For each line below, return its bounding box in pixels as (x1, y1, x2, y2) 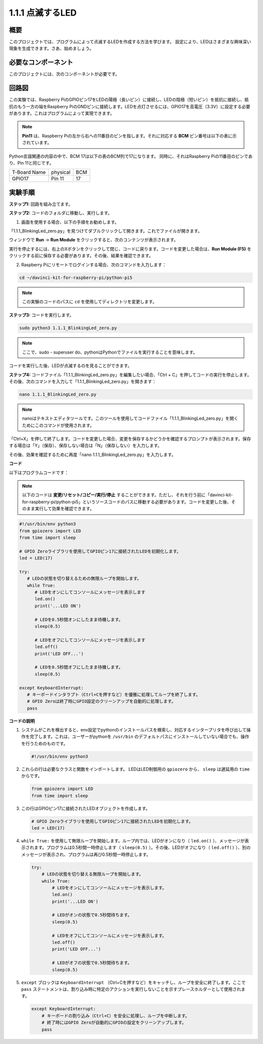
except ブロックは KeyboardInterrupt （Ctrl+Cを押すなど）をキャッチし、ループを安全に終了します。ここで (21, 979, 246, 985)
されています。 (22, 139, 52, 146)
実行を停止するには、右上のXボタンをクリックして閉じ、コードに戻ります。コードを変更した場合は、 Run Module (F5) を (9, 246, 252, 252)
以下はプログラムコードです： (9, 470, 69, 475)
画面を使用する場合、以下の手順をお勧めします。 (21, 219, 119, 225)
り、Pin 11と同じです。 (9, 160, 54, 166)
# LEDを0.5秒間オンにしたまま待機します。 (35, 617, 123, 622)
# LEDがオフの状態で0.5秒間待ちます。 (52, 960, 132, 965)
